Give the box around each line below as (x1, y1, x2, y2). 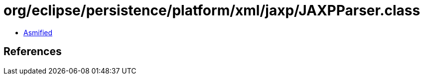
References (3, 45, 62, 58)
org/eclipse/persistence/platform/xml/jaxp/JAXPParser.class (3, 2, 421, 19)
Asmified (23, 28, 53, 37)
